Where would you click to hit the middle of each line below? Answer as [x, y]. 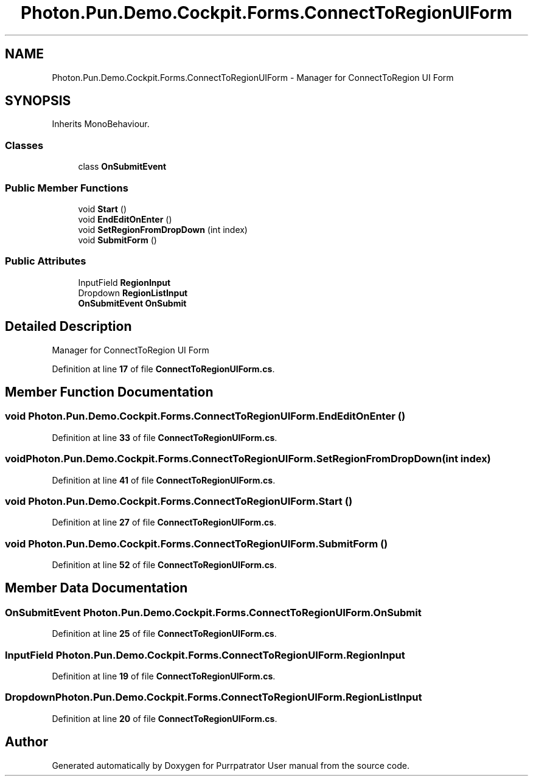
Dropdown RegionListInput [133, 293]
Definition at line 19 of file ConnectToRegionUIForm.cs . [164, 676]
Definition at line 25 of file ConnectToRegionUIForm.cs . [164, 634]
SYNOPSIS [38, 101]
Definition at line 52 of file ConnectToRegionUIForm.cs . [164, 565]
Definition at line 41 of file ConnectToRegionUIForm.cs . [164, 480]
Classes [24, 145]
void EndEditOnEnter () [125, 219]
